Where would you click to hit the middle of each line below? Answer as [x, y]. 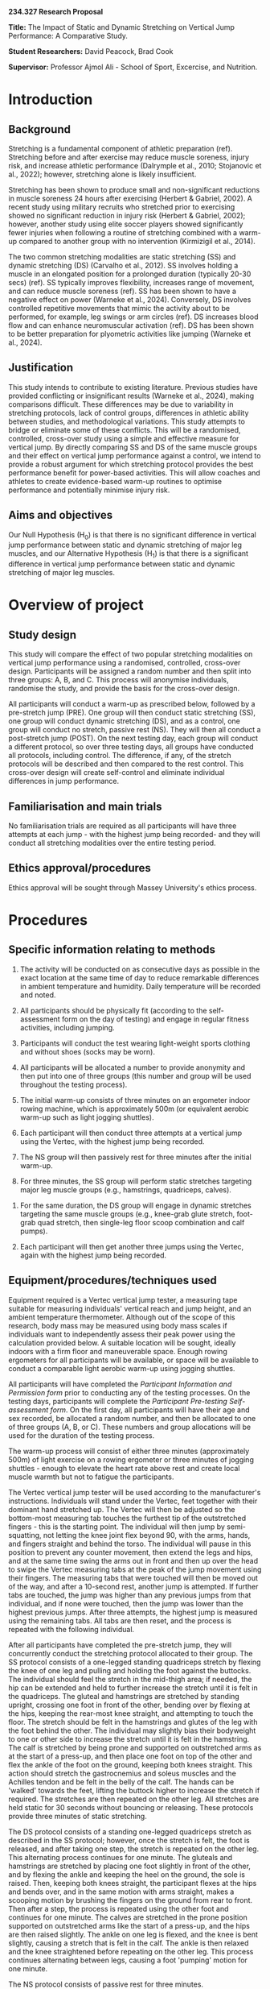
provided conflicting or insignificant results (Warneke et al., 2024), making [131, 396]
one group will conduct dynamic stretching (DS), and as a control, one [125, 721]
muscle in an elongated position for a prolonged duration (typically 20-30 [130, 274]
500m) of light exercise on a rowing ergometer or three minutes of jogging [131, 1459]
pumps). [34, 1231]
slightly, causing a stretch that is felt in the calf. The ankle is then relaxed [129, 1943]
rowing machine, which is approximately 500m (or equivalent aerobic [134, 1108]
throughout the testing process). [74, 1084]
